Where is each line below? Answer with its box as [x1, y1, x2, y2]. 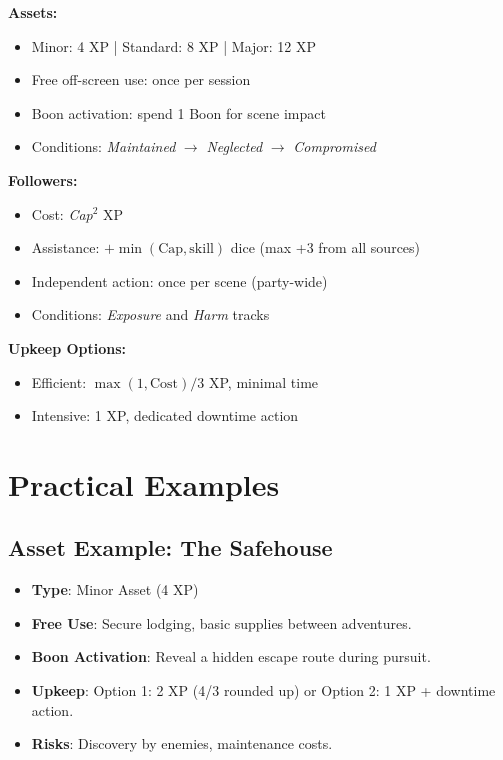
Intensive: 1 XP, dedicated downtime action [31, 405, 299, 426]
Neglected [206, 136, 263, 157]
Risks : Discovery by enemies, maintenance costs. [31, 733, 333, 754]
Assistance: [31, 237, 100, 258]
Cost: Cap [31, 203, 93, 224]
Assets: [8, 2, 58, 22]
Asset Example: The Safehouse [8, 532, 333, 563]
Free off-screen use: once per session [31, 69, 251, 90]
